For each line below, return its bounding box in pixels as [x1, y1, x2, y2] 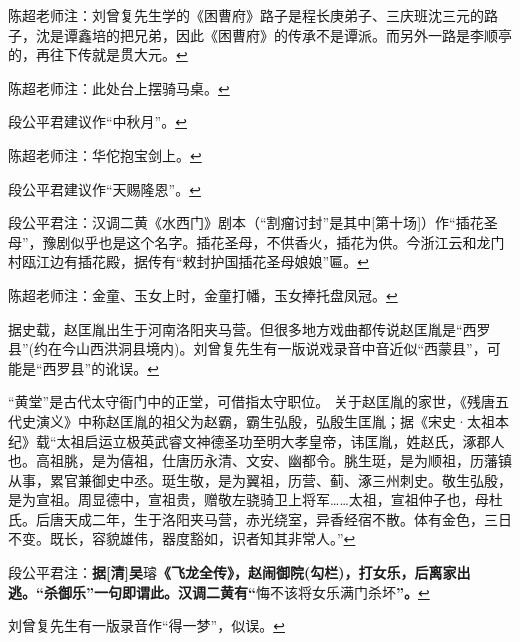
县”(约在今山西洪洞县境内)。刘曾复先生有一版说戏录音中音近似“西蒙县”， [8, 338, 487, 359]
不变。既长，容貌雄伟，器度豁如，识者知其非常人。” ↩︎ [8, 528, 356, 549]
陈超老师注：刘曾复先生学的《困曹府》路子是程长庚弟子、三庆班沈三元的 [8, 5, 484, 25]
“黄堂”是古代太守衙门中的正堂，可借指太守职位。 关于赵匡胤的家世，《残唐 [8, 391, 495, 412]
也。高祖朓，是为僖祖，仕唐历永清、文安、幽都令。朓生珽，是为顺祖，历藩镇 [8, 450, 512, 471]
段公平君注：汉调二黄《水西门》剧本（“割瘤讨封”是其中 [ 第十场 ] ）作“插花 [8, 212, 484, 233]
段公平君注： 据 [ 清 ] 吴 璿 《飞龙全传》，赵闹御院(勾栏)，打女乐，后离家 [8, 562, 457, 583]
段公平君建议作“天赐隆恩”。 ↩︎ [8, 178, 201, 199]
